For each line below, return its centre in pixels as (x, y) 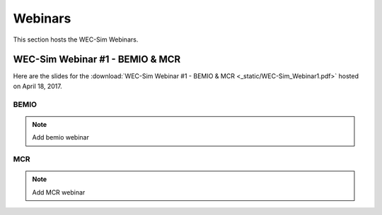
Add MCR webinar (59, 192)
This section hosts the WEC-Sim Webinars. (76, 39)
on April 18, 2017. (38, 86)
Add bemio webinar (61, 137)
